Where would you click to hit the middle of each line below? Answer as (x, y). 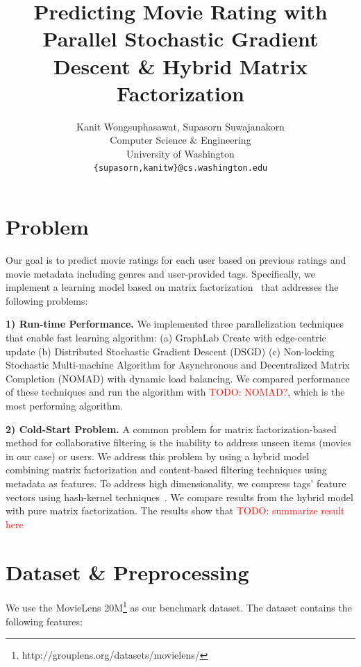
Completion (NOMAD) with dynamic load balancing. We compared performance (178, 378)
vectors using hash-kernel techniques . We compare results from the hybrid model (179, 497)
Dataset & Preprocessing (127, 572)
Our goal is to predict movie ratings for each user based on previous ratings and (176, 260)
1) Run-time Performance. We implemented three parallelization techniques (175, 324)
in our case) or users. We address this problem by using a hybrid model (158, 456)
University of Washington (180, 153)
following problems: (47, 300)
